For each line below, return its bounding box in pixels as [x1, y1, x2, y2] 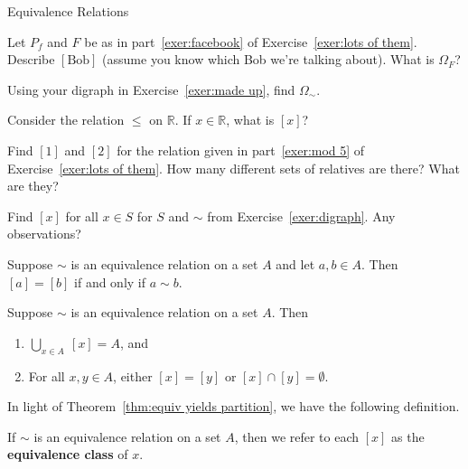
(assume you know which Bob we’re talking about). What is [102, 50, 435, 69]
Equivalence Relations [7, 2, 129, 20]
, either [113, 366, 153, 385]
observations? [7, 224, 81, 243]
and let [276, 254, 315, 273]
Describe [7, 50, 55, 69]
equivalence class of [7, 445, 128, 464]
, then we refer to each [234, 427, 360, 446]
